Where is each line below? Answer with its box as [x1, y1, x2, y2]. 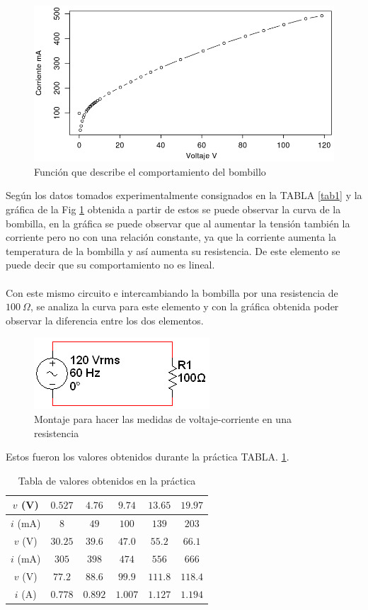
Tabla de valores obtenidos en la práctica [18, 473, 196, 487]
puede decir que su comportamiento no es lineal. [6, 257, 215, 272]
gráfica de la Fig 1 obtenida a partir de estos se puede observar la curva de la [6, 201, 341, 216]
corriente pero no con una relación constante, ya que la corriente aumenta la [6, 230, 336, 244]
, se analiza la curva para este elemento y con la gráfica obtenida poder [30, 299, 339, 314]
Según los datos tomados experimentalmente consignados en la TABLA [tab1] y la [6, 188, 362, 203]
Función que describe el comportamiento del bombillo [34, 164, 266, 179]
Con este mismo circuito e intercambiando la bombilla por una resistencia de [6, 285, 338, 300]
